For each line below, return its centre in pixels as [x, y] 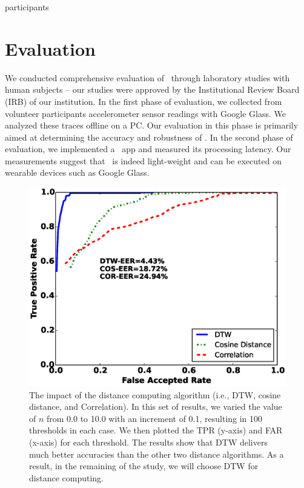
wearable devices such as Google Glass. [77, 172]
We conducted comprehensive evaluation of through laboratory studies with [147, 77]
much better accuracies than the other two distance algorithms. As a [157, 454]
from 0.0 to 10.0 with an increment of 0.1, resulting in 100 [155, 418]
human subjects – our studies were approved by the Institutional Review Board [152, 89]
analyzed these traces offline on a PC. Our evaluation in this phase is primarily [152, 125]
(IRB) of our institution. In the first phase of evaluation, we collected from [144, 101]
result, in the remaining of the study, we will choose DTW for [144, 466]
